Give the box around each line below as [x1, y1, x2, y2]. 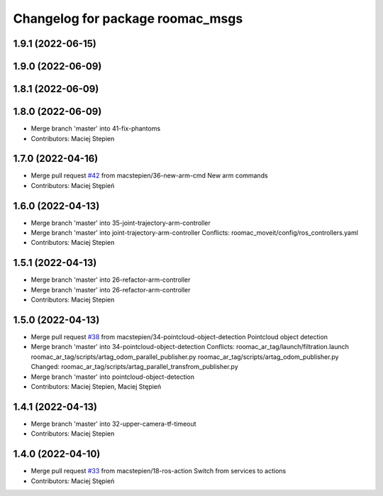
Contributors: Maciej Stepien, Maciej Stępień [30, 382, 162, 391]
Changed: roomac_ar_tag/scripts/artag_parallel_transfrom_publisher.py [30, 363, 239, 371]
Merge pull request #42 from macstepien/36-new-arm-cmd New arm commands [30, 171, 269, 180]
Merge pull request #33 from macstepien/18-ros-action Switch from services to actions [30, 467, 287, 475]
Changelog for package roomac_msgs [13, 11, 243, 26]
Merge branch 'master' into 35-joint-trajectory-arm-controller [30, 219, 211, 227]
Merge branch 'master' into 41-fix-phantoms [30, 124, 161, 133]
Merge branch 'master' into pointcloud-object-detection [30, 373, 195, 381]
